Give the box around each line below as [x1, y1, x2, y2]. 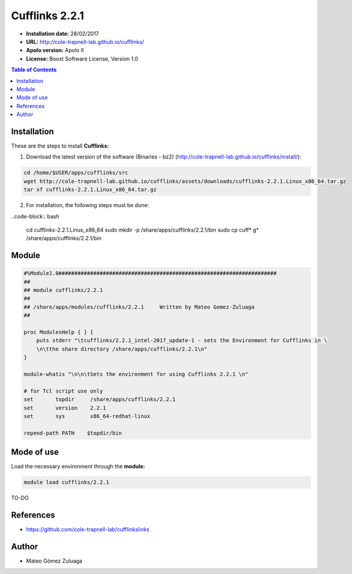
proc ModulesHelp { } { [23, 329, 94, 336]
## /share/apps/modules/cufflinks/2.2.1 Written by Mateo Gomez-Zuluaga [23, 303, 255, 310]
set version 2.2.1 [23, 404, 106, 411]
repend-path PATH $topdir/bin [23, 429, 122, 437]
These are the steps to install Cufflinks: [11, 142, 109, 150]
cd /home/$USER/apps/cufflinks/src [23, 169, 128, 177]
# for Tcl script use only [23, 387, 103, 394]
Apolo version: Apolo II [26, 47, 84, 54]
